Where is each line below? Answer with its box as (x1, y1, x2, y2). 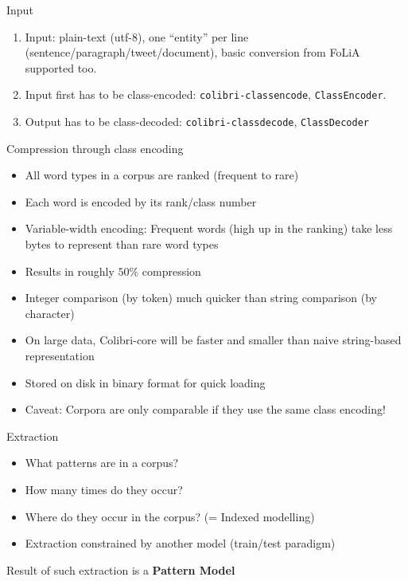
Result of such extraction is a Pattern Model (6, 561, 235, 578)
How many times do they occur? (25, 481, 183, 497)
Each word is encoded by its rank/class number (25, 193, 257, 210)
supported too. (25, 59, 97, 76)
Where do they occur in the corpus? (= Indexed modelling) (25, 508, 315, 524)
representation (25, 347, 95, 364)
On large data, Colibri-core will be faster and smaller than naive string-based (25, 332, 402, 348)
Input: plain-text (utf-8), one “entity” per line (25, 28, 249, 45)
